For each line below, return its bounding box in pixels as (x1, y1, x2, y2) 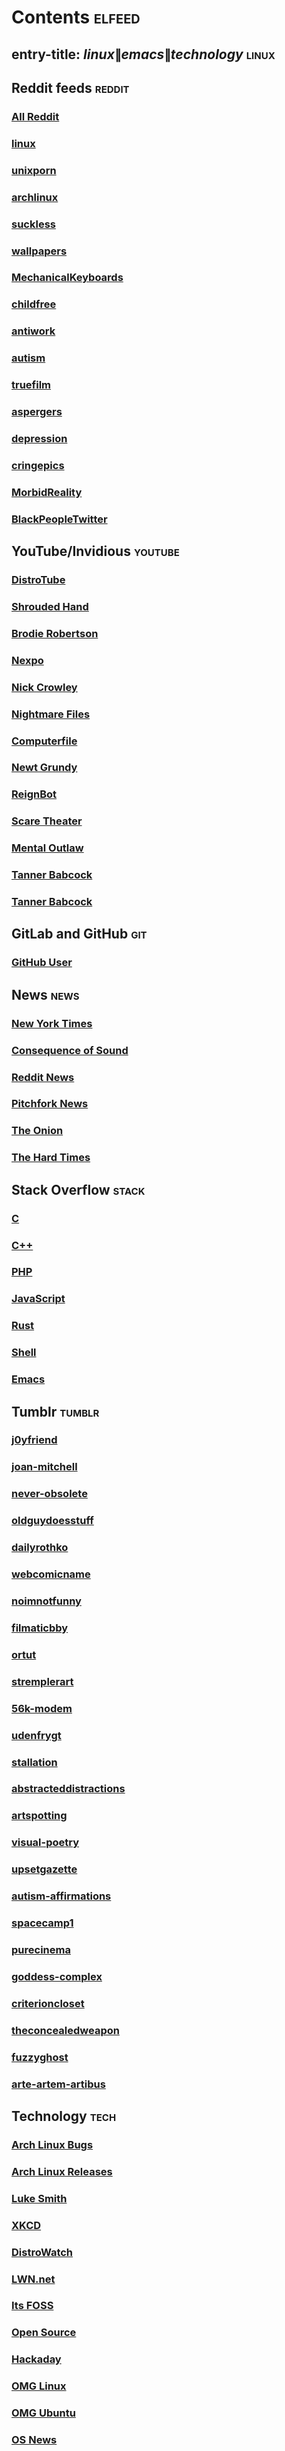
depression (11, 431, 68, 445)
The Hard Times (11, 1151, 91, 1165)
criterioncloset (11, 1996, 85, 2010)
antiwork (11, 324, 56, 338)
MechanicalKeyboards (11, 271, 124, 285)
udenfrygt (11, 1728, 62, 1742)
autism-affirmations (11, 1889, 112, 1903)
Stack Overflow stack (11, 1181, 146, 1198)
